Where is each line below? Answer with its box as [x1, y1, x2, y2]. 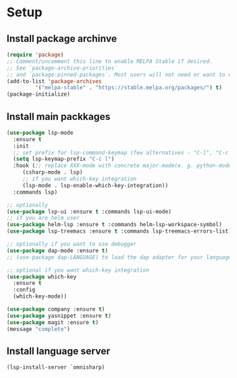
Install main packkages [6, 111, 111, 123]
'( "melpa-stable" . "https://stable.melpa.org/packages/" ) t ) [35, 84, 222, 91]
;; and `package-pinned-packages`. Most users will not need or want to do [6, 71, 235, 78]
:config [13, 287, 36, 294]
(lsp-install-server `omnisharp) [6, 364, 105, 371]
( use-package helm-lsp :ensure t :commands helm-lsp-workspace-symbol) [6, 221, 222, 228]
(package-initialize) [6, 91, 71, 98]
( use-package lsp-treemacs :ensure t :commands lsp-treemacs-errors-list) [6, 228, 232, 235]
